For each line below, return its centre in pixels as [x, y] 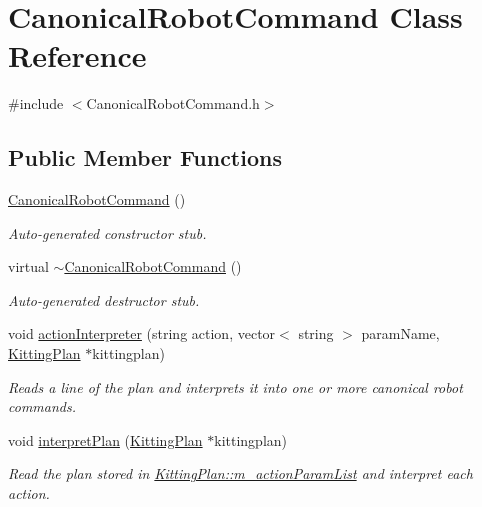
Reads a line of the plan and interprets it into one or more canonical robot [235, 386]
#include [36, 103]
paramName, [400, 333]
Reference [77, 55]
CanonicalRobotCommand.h [173, 103]
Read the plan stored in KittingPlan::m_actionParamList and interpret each [240, 473]
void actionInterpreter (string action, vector [142, 333]
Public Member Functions [145, 157]
